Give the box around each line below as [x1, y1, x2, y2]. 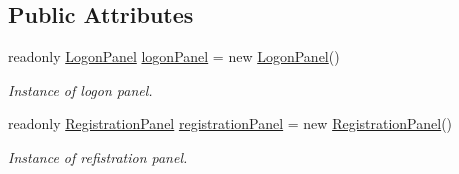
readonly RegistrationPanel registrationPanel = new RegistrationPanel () [8, 113, 453, 134]
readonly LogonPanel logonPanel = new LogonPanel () [8, 46, 340, 67]
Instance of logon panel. [8, 79, 153, 100]
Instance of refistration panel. [8, 146, 188, 167]
